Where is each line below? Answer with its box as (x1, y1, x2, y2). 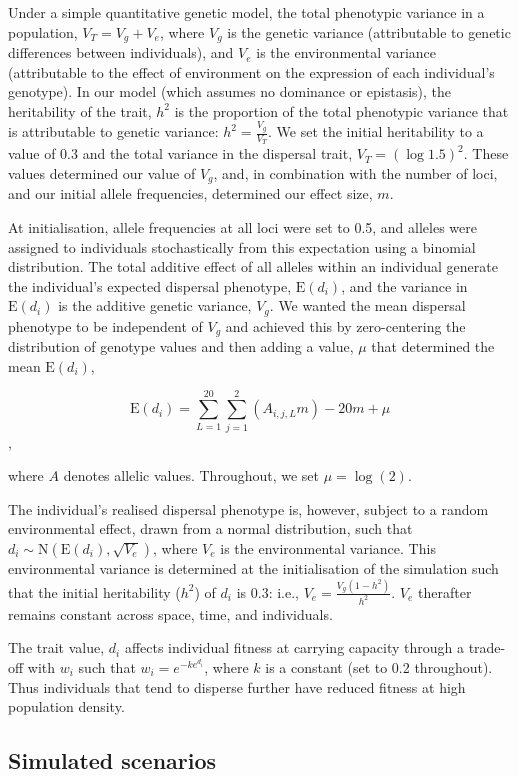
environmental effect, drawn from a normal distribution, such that (8, 518, 413, 539)
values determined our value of (8, 162, 196, 183)
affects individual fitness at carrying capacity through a (124, 637, 464, 658)
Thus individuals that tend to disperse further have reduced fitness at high (8, 676, 466, 697)
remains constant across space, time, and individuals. (8, 603, 333, 624)
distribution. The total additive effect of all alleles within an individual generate (8, 256, 498, 277)
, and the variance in (341, 275, 468, 296)
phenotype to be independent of (8, 315, 203, 336)
